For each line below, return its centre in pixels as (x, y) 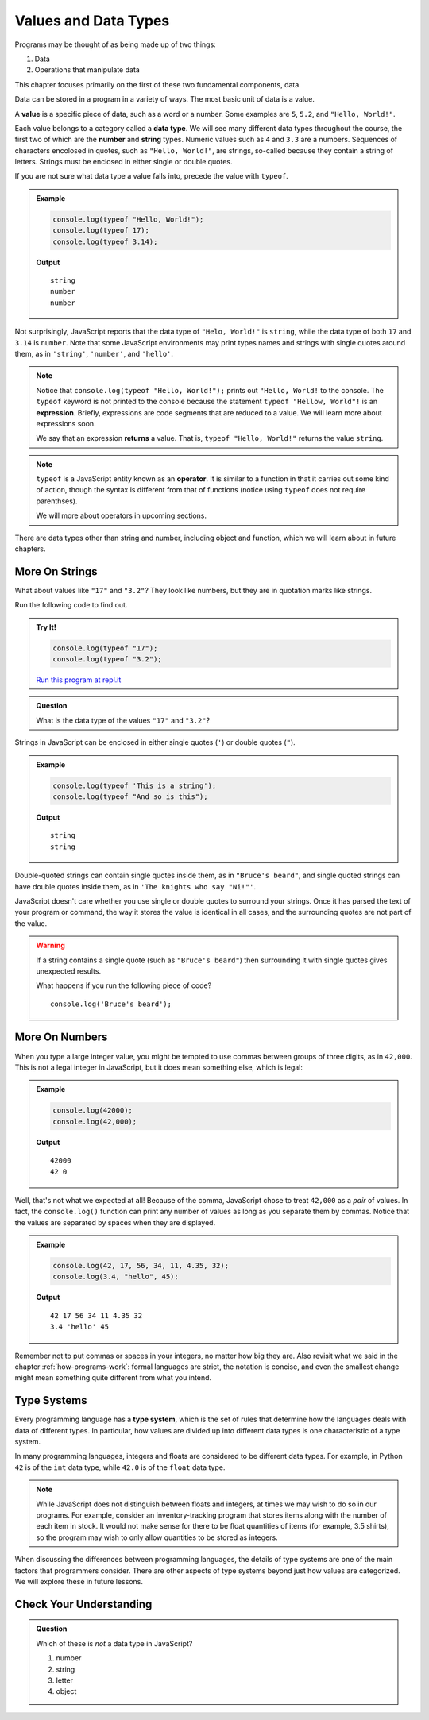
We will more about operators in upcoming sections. (121, 515)
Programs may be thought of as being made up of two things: (115, 44)
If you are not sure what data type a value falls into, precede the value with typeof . (152, 176)
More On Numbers (61, 1037)
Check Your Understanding (83, 1604)
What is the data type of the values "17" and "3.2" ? (123, 720)
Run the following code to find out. (71, 605)
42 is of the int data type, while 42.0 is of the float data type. (120, 1467)
